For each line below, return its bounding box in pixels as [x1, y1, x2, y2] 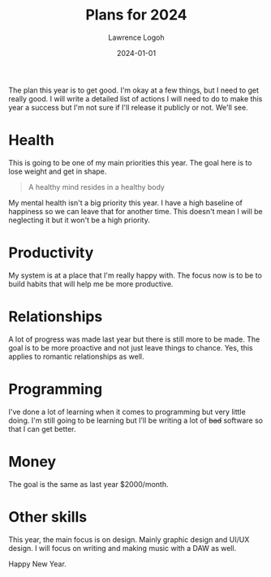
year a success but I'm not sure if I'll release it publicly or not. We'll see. [8, 102, 249, 112]
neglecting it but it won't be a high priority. [8, 215, 150, 225]
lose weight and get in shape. [8, 166, 107, 176]
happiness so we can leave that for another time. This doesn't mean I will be [8, 206, 263, 216]
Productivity [8, 243, 94, 262]
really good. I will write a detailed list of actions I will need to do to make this [8, 93, 263, 103]
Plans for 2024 [84, 6, 188, 24]
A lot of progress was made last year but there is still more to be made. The [8, 334, 260, 344]
